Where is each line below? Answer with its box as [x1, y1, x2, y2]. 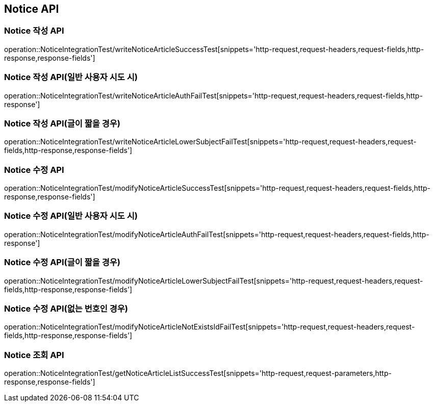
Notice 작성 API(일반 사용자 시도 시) [4, 72, 138, 83]
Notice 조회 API [4, 349, 64, 360]
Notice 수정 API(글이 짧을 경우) [4, 257, 120, 268]
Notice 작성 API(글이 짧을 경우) [4, 118, 120, 129]
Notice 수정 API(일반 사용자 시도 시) [4, 211, 138, 221]
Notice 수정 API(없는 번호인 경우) [4, 303, 128, 314]
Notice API [4, 3, 59, 15]
